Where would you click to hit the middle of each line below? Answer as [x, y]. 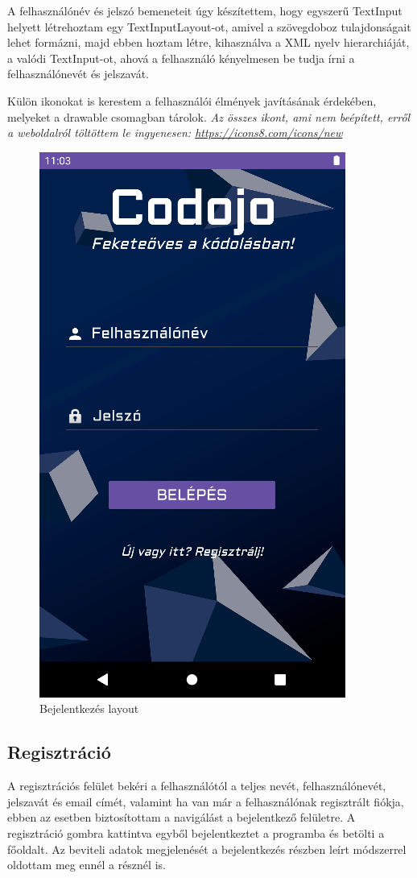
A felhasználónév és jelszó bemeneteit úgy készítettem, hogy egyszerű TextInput [205, 10]
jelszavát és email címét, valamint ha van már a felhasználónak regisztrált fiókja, [206, 801]
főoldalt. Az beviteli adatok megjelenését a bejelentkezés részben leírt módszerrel [207, 849]
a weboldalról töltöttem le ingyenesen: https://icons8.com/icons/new [175, 133]
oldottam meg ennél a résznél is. [87, 865]
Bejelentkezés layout [89, 708]
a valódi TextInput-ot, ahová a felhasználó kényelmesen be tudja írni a [181, 58]
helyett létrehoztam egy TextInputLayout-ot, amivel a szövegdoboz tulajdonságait [209, 26]
